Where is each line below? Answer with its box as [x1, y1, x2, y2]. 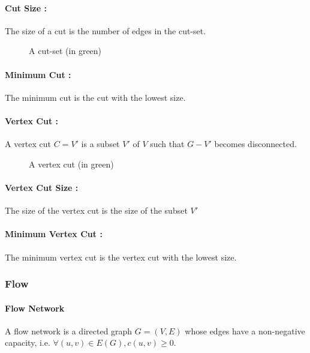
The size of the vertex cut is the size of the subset [5, 204, 188, 217]
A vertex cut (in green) [29, 157, 114, 170]
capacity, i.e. [5, 336, 50, 349]
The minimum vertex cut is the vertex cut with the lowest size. [5, 250, 237, 263]
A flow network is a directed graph [5, 324, 133, 337]
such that [150, 137, 185, 150]
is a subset [81, 137, 120, 150]
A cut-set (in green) [29, 44, 102, 57]
